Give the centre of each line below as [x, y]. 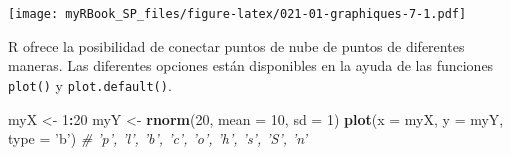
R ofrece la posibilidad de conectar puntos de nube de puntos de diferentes [236, 45]
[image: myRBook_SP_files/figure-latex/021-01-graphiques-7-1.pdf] [237, 14]
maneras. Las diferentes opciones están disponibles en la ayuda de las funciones [251, 65]
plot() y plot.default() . [90, 84]
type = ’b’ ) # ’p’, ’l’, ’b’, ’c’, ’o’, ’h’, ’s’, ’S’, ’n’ [158, 138]
